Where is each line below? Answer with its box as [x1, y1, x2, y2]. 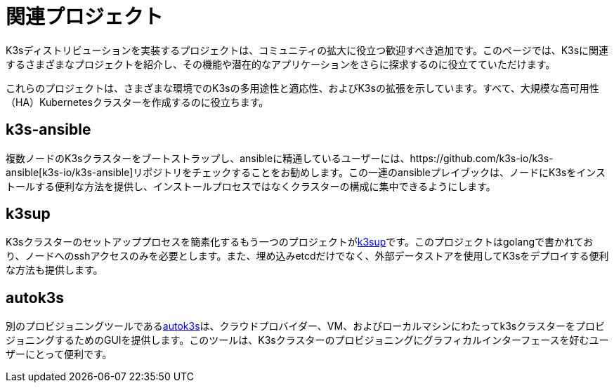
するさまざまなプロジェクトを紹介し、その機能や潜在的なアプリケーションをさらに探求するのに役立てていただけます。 [6, 58, 556, 70]
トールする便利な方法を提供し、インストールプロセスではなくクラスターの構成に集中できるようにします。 [6, 180, 496, 192]
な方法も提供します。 [6, 264, 103, 276]
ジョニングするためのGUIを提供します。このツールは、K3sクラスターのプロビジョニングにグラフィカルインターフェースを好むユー [6, 334, 609, 347]
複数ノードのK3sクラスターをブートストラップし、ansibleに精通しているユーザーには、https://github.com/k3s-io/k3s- [6, 152, 554, 164]
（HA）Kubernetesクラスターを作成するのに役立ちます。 [6, 95, 269, 108]
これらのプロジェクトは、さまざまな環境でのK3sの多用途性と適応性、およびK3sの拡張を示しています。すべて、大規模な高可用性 [6, 81, 599, 94]
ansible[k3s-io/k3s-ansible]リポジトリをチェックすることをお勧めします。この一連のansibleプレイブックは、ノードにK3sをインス [6, 166, 606, 178]
